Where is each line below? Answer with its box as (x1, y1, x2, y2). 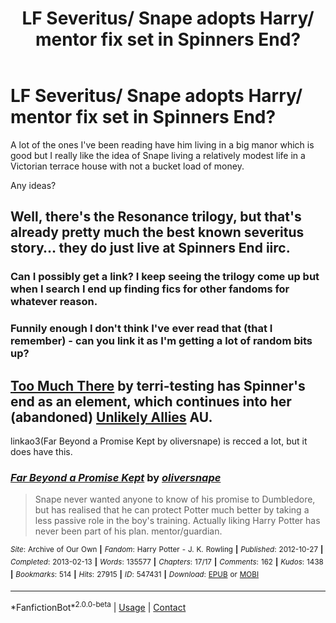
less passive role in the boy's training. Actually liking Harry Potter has (34, 515, 321, 527)
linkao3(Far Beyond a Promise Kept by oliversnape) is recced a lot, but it (10, 435, 308, 447)
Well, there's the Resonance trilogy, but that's (10, 208, 302, 226)
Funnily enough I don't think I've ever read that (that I (10, 322, 273, 336)
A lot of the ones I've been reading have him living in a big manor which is (10, 138, 315, 151)
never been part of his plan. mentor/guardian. (34, 525, 223, 537)
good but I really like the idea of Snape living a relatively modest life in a (10, 149, 306, 161)
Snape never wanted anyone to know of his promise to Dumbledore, (34, 493, 316, 506)
